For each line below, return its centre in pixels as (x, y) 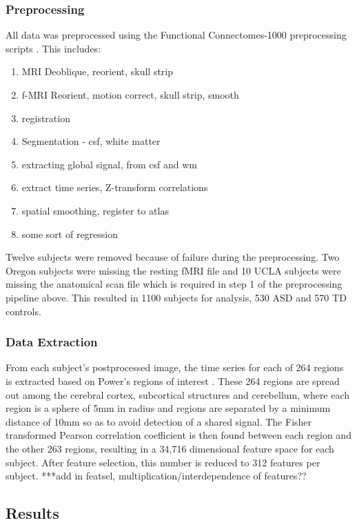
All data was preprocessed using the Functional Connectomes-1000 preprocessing (176, 35)
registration (46, 118)
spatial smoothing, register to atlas (95, 210)
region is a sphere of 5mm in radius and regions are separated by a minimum (168, 408)
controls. (23, 311)
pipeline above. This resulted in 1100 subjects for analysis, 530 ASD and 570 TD (176, 297)
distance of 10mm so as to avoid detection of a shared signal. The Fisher (159, 421)
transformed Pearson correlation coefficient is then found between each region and (178, 435)
